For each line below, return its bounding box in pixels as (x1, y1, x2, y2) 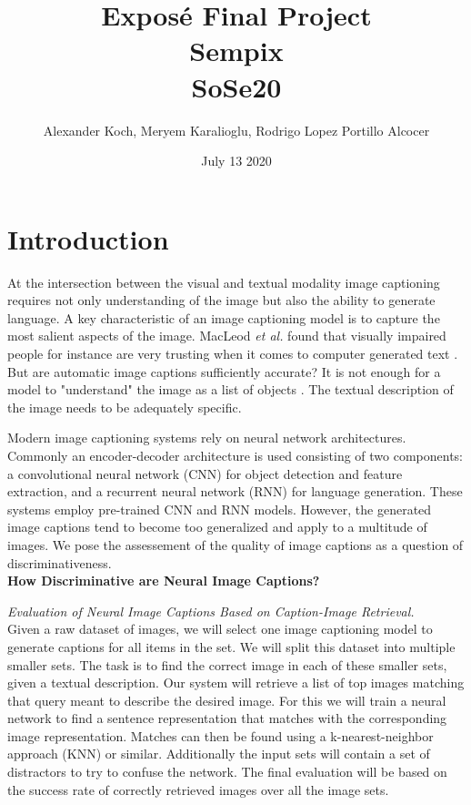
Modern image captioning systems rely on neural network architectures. (7, 428, 406, 447)
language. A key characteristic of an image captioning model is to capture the (7, 308, 440, 327)
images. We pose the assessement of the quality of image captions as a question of (7, 535, 464, 554)
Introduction (7, 219, 169, 257)
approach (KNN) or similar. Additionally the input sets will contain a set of (7, 744, 430, 763)
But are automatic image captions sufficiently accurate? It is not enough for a (7, 362, 441, 381)
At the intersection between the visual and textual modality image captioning (7, 272, 440, 291)
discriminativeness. (7, 553, 112, 572)
